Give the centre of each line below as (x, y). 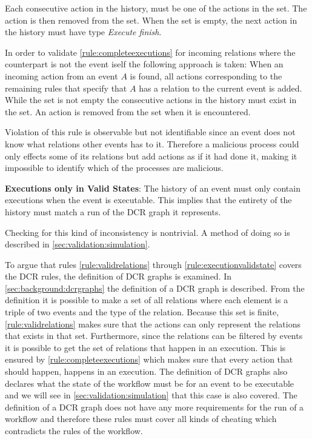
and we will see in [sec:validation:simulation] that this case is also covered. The (151, 395)
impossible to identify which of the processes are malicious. (115, 168)
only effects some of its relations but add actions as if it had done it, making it (151, 156)
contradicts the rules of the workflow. (74, 431)
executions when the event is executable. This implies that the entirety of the (148, 200)
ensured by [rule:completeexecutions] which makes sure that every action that (149, 359)
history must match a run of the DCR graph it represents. (113, 211)
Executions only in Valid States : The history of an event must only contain (153, 188)
